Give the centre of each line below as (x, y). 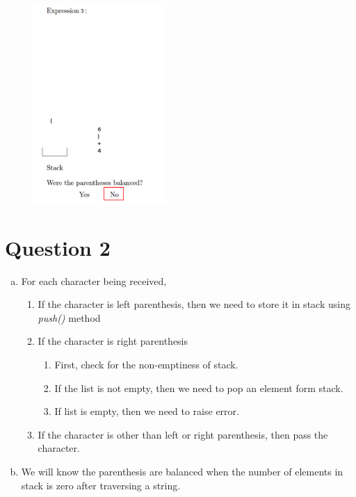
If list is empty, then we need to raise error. (147, 411)
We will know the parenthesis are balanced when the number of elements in (182, 472)
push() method (69, 317)
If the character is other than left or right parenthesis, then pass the (183, 434)
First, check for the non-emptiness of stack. (146, 365)
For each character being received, (94, 280)
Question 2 (58, 247)
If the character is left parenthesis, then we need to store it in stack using (194, 304)
